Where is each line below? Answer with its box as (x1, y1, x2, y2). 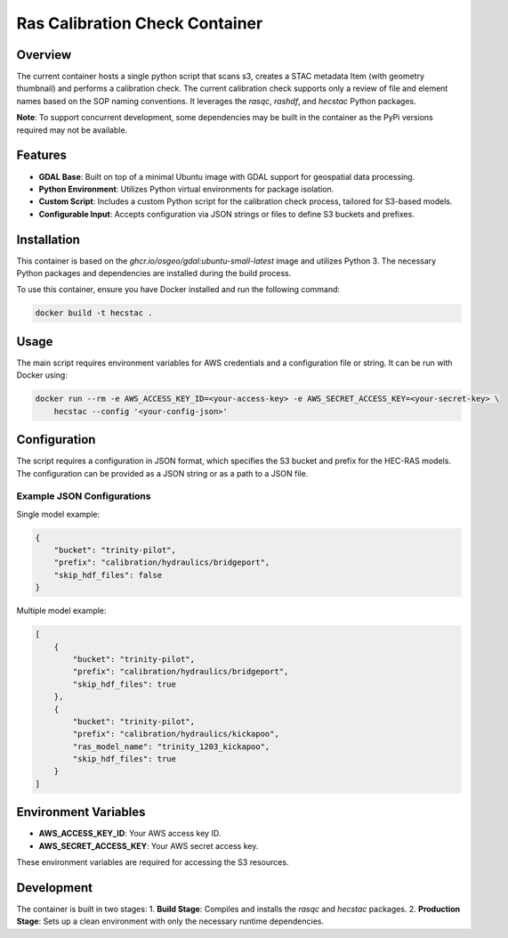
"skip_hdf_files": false (53, 570, 163, 580)
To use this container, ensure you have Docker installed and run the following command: (16, 284, 341, 295)
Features (16, 148, 67, 163)
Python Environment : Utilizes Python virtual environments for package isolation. (38, 184, 335, 194)
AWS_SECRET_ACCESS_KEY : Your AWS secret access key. (38, 840, 259, 851)
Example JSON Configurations (16, 490, 151, 502)
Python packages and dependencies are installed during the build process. (16, 268, 292, 278)
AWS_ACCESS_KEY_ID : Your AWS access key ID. (38, 828, 222, 839)
